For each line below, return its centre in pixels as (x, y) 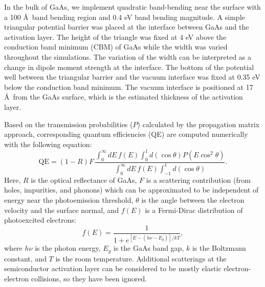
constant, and (25, 258)
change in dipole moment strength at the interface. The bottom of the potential (129, 67)
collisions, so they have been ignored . (89, 278)
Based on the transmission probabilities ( (69, 124)
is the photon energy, (68, 248)
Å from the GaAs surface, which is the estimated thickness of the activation (124, 97)
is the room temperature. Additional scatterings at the (141, 258)
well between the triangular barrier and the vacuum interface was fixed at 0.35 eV (132, 77)
